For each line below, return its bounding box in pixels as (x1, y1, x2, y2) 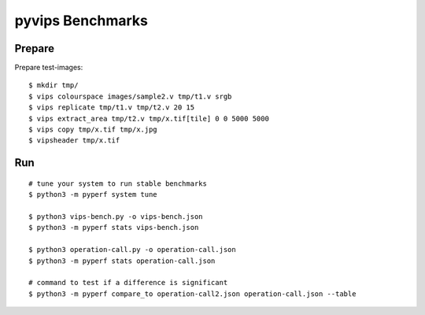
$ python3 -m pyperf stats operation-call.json (28, 256, 216, 265)
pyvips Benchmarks (14, 12, 149, 29)
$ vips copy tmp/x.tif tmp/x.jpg (28, 125, 157, 134)
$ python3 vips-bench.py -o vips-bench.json (28, 212, 204, 220)
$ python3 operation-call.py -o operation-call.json (28, 245, 236, 254)
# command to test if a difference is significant (28, 278, 228, 287)
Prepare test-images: (14, 63, 83, 72)
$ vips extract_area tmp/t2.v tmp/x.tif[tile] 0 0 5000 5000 (28, 114, 269, 123)
